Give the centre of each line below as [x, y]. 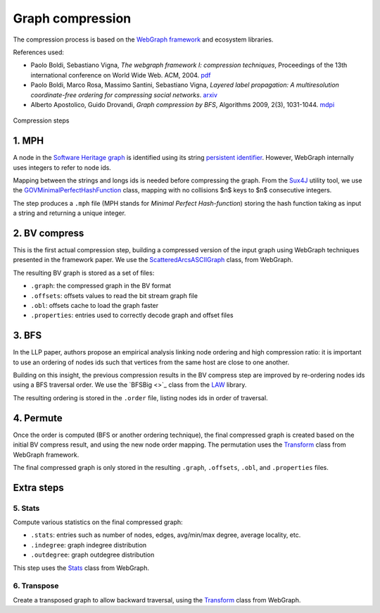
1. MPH [28, 141]
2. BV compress [49, 233]
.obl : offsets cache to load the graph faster [94, 305]
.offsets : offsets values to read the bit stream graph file [114, 295]
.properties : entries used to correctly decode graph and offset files [132, 315]
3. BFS [27, 336]
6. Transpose [36, 586]
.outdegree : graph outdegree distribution [93, 555]
